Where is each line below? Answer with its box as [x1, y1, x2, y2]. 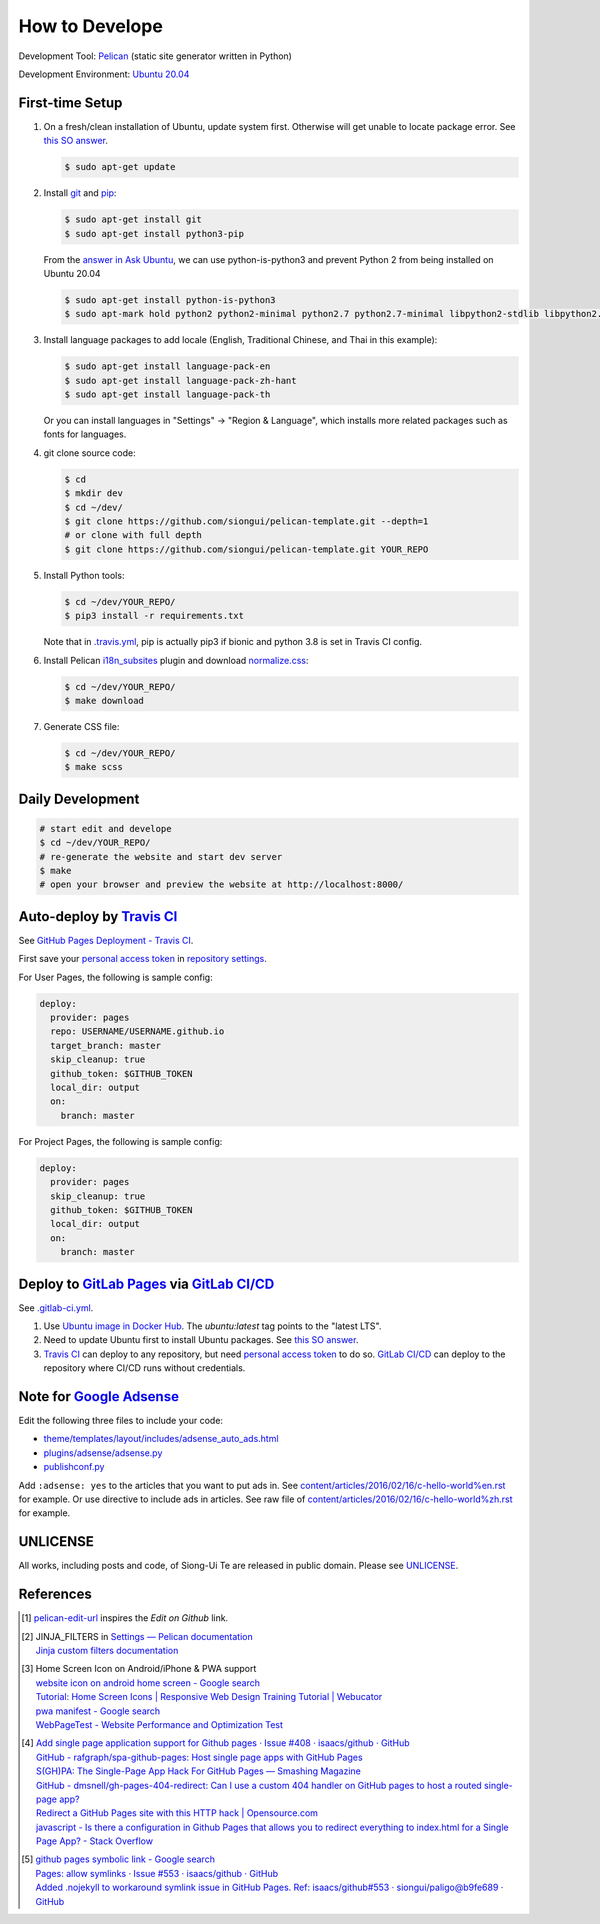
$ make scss [64, 761, 124, 773]
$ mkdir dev [64, 488, 124, 499]
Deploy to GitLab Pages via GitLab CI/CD [18, 1275, 275, 1292]
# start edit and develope [39, 823, 172, 834]
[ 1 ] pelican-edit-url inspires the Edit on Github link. [21, 1612, 229, 1624]
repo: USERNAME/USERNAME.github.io [50, 1026, 225, 1037]
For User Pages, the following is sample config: [18, 971, 214, 983]
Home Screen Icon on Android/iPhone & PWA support [35, 1663, 257, 1675]
